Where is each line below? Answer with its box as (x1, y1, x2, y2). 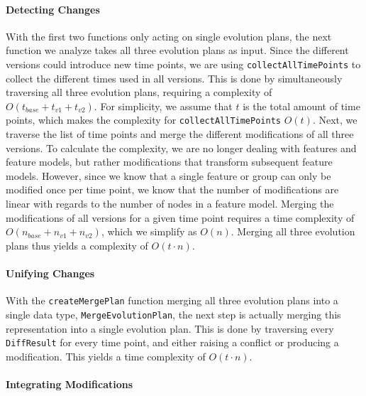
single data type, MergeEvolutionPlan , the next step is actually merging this (6, 306, 341, 321)
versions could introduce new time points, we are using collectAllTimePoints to (6, 56, 361, 71)
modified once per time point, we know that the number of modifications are (6, 182, 339, 197)
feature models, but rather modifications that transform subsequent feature (6, 154, 333, 169)
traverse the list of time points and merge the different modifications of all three (6, 127, 354, 141)
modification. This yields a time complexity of (6, 348, 206, 363)
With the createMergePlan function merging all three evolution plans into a (6, 293, 338, 308)
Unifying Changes (6, 266, 95, 281)
